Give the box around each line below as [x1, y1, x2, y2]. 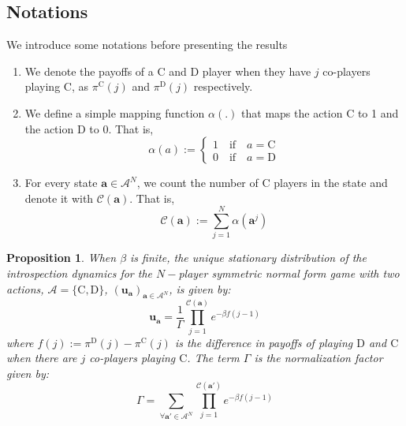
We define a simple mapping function [24, 104, 205, 121]
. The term [187, 349, 240, 366]
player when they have [202, 62, 311, 79]
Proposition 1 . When [6, 249, 117, 266]
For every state [24, 174, 98, 191]
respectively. [193, 78, 253, 95]
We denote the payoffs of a [24, 62, 154, 79]
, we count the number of [136, 174, 259, 191]
